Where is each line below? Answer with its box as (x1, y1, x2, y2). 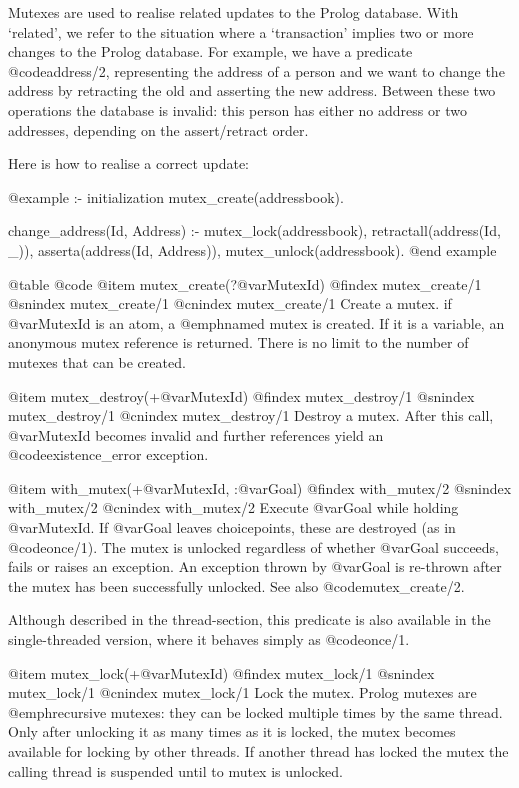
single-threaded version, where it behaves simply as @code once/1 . (8, 629, 410, 650)
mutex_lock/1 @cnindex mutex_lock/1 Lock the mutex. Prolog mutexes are (8, 682, 477, 703)
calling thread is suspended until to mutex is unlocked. (8, 760, 343, 781)
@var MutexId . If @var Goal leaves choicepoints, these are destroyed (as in (8, 517, 456, 538)
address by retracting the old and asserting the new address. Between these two (8, 80, 496, 101)
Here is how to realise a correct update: (8, 153, 249, 174)
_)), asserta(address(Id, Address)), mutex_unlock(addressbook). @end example (8, 239, 497, 260)
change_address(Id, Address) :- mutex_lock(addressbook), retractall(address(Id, (8, 220, 501, 241)
